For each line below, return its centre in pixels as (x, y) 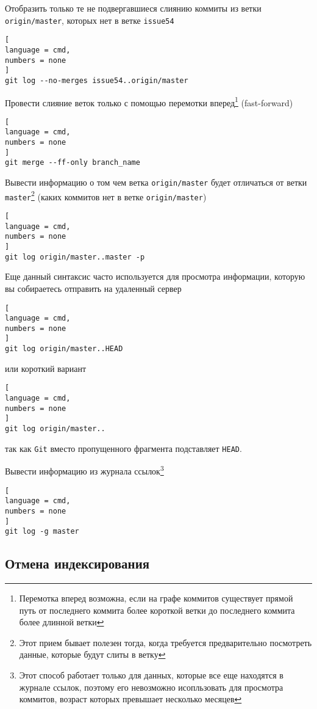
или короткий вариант (46, 368)
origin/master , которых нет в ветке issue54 (90, 20)
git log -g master (42, 532)
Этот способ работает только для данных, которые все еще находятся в (151, 675)
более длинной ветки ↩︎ (62, 622)
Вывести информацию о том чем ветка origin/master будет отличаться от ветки (156, 182)
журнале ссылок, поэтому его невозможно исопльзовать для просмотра (151, 687)
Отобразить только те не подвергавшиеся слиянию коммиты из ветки (133, 8)
